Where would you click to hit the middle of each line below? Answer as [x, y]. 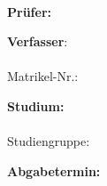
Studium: [36, 105]
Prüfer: [29, 11]
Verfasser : [38, 41]
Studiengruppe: [49, 141]
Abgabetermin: [54, 170]
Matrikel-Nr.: [43, 76]
